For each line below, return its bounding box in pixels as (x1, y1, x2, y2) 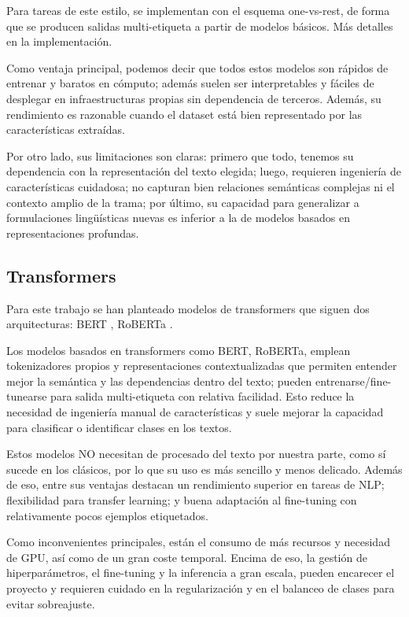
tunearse (6, 388, 47, 405)
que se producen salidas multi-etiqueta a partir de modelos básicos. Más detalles (6, 17, 393, 34)
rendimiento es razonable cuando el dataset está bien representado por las (6, 105, 363, 122)
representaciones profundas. (6, 224, 139, 241)
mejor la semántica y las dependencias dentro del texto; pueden (6, 372, 312, 389)
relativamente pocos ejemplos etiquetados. (6, 507, 208, 523)
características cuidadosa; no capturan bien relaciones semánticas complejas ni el (6, 178, 395, 194)
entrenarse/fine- (315, 372, 392, 389)
